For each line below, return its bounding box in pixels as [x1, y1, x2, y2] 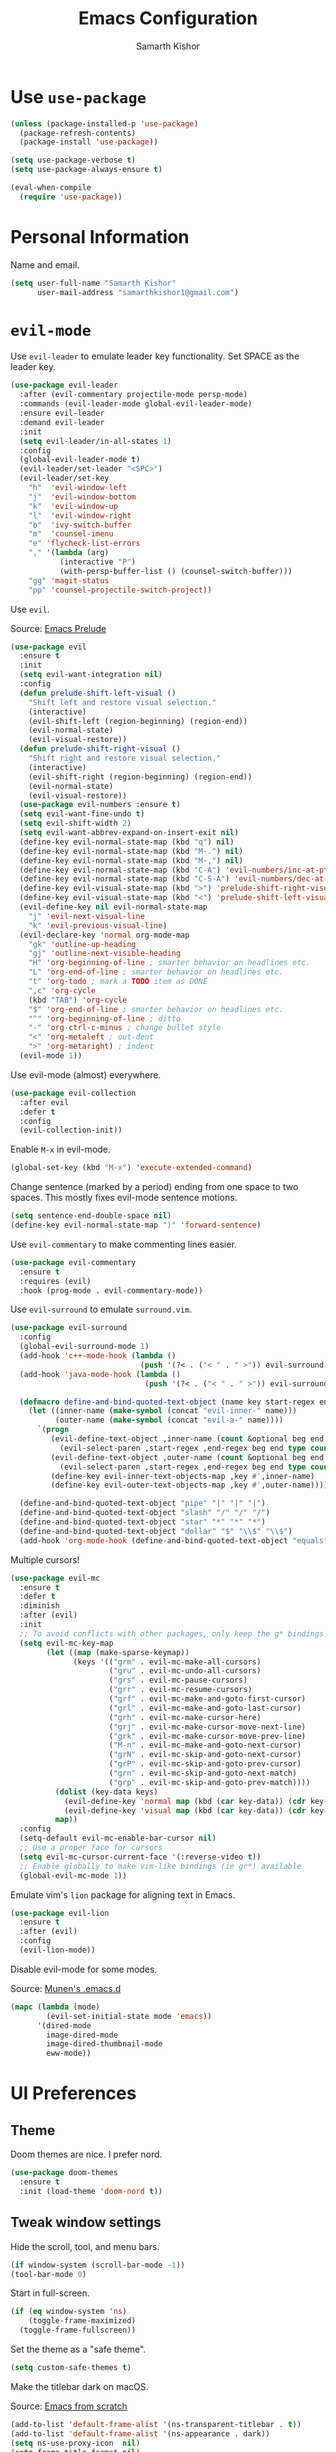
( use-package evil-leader [10, 380, 118, 391]
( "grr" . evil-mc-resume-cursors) [108, 1685, 253, 1695]
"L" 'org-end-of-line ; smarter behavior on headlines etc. [28, 967, 284, 977]
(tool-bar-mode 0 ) [10, 2269, 87, 2279]
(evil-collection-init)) [19, 1125, 123, 1136]
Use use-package [10, 85, 147, 108]
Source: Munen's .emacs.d [10, 1982, 122, 1994]
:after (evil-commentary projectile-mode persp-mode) [19, 390, 248, 400]
